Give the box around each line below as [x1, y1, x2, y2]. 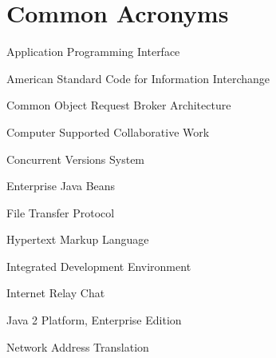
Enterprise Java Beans [6, 177, 116, 194]
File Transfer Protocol [6, 204, 115, 221]
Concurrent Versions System [6, 150, 145, 167]
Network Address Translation [6, 338, 149, 355]
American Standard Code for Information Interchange [6, 70, 270, 86]
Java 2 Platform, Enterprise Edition [6, 312, 182, 328]
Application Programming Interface [6, 43, 180, 60]
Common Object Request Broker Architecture [6, 97, 231, 113]
